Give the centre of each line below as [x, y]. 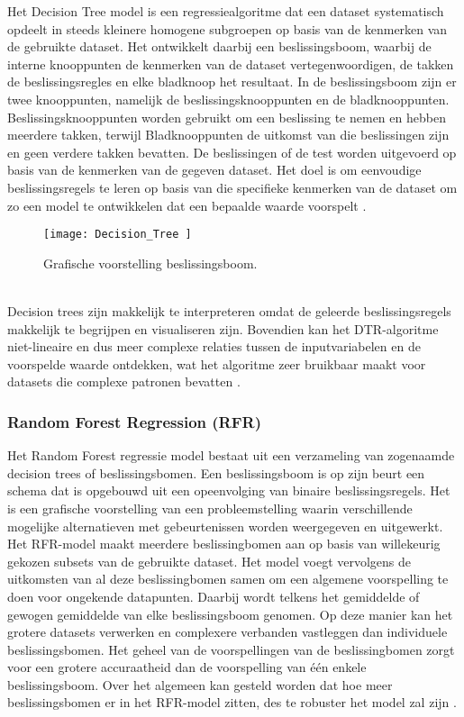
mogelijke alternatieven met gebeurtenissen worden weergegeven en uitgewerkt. [225, 526]
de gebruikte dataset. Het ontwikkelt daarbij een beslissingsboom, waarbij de [219, 46]
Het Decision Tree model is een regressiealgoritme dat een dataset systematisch [226, 11]
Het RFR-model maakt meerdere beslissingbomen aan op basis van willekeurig [224, 544]
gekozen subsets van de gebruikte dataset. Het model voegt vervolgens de [209, 561]
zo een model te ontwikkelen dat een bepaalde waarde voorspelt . [187, 205]
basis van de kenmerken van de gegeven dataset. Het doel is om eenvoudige [214, 170]
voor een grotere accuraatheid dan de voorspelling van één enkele [187, 667]
